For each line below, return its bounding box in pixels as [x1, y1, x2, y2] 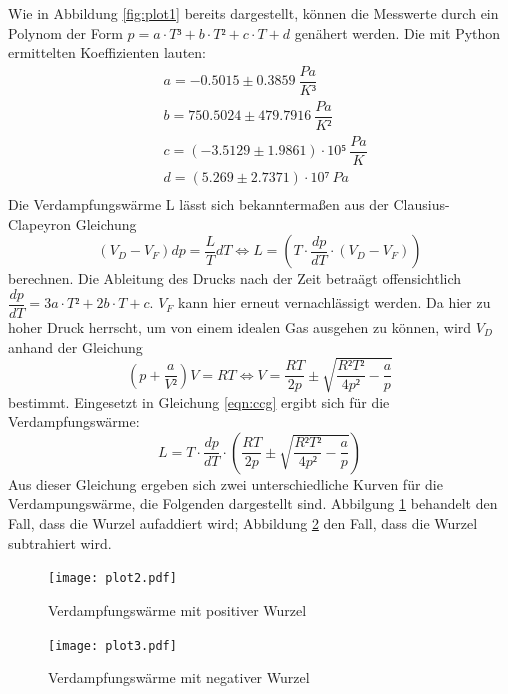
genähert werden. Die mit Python [294, 22, 501, 43]
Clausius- [393, 194, 450, 215]
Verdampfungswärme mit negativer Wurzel [48, 667, 310, 688]
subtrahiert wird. [8, 532, 112, 553]
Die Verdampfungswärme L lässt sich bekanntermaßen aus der [8, 194, 389, 215]
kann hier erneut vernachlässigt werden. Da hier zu [178, 292, 491, 313]
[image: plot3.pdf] [48, 638, 177, 653]
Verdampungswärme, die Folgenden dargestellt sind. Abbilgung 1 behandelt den [8, 493, 498, 514]
